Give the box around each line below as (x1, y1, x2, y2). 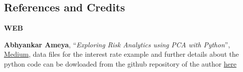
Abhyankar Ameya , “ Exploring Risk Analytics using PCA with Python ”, (4, 39, 230, 49)
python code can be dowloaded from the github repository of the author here (4, 58, 237, 69)
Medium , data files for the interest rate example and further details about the (4, 49, 239, 59)
